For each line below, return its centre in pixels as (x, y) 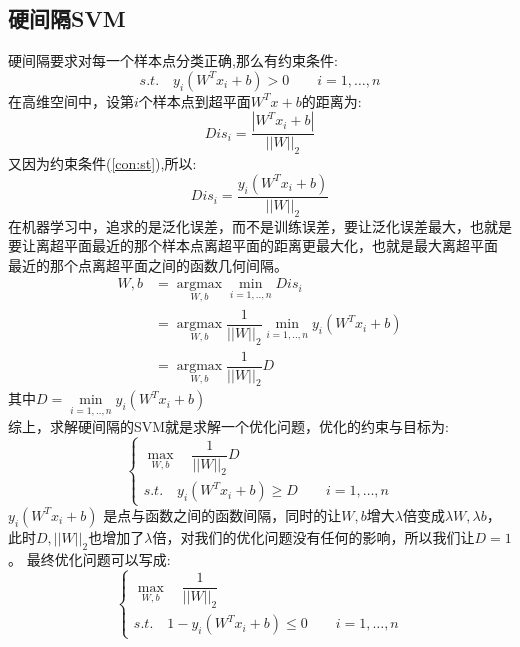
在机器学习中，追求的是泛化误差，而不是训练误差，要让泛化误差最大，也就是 (260, 225)
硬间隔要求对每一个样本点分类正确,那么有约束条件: (173, 60)
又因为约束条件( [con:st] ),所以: (102, 163)
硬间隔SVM (67, 18)
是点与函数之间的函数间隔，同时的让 (222, 514)
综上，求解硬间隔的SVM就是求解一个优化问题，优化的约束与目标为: (229, 425)
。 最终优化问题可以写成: (89, 558)
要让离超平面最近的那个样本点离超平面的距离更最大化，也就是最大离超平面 (253, 245)
